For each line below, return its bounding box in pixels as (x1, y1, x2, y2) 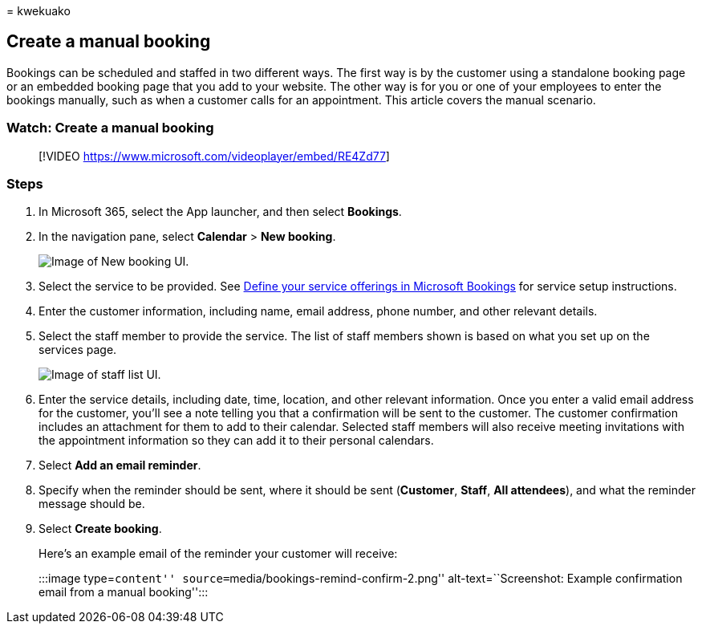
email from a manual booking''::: (39, 585, 209, 600)
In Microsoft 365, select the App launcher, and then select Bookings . (39, 205, 402, 219)
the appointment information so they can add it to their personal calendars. (39, 433, 434, 448)
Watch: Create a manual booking (6, 120, 214, 136)
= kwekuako (6, 4, 71, 18)
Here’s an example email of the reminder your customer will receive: (39, 547, 398, 561)
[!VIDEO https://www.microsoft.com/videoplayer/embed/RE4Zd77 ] (39, 148, 390, 163)
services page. (39, 343, 117, 357)
